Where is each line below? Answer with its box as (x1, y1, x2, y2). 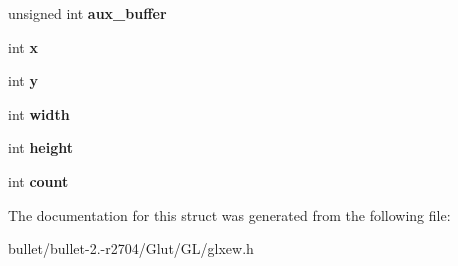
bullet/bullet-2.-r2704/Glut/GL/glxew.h (8, 238, 254, 259)
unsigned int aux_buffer (8, 3, 167, 23)
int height (8, 137, 74, 158)
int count (8, 170, 69, 191)
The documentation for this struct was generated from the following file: (8, 204, 451, 225)
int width (8, 103, 70, 124)
